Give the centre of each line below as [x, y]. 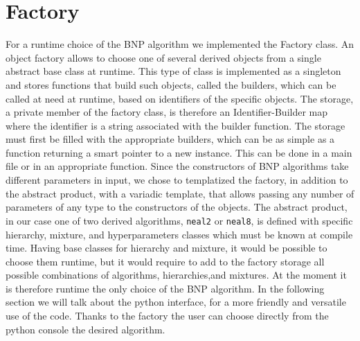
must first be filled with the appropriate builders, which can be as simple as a [170, 139]
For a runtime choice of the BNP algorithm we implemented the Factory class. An [180, 44]
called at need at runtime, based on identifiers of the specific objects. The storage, [180, 98]
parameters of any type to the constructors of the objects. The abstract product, [177, 207]
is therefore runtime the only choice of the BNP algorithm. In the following [165, 288]
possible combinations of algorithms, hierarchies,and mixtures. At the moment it [176, 275]
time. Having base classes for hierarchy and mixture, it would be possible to [166, 248]
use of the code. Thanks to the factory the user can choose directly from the [167, 316]
